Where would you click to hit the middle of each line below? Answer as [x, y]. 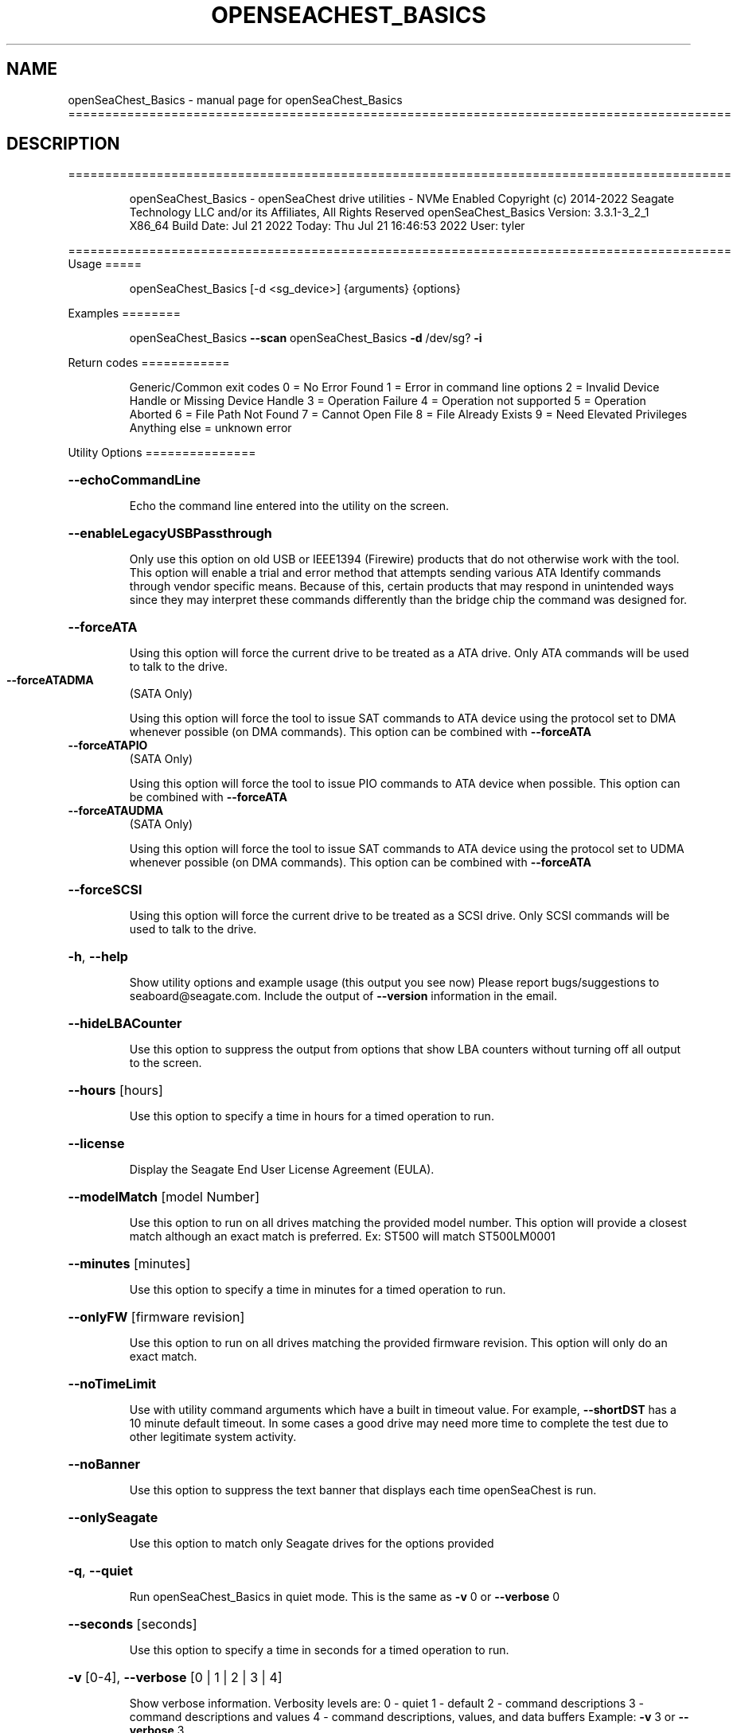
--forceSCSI [105, 890]
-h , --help [98, 957]
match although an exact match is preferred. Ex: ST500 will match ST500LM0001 [342, 1236]
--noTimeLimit [112, 1384]
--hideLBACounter [125, 1024]
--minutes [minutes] [129, 1264]
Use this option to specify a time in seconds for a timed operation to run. [319, 1650]
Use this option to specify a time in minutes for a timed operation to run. [318, 1290]
